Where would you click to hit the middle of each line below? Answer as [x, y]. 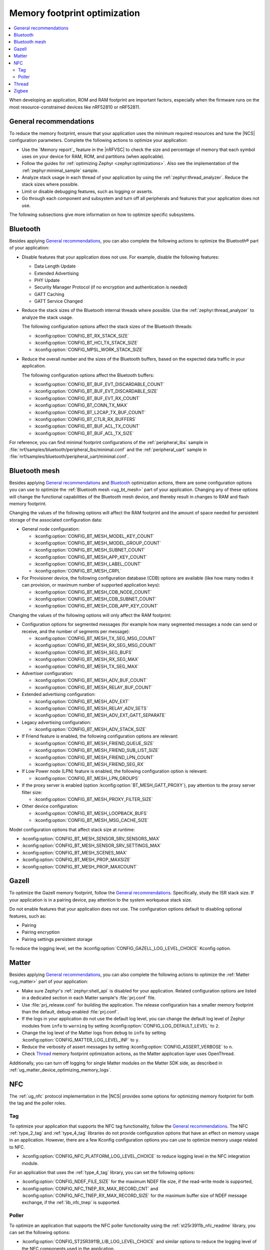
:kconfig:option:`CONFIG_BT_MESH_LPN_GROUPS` [87, 778]
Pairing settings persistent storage [57, 939]
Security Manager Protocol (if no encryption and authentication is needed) [111, 287]
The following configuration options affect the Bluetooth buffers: [88, 375]
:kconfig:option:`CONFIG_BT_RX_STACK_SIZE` [82, 335]
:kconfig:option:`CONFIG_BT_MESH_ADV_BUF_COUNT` [91, 680]
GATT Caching [49, 294]
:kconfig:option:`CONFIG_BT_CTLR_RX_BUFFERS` [85, 419]
